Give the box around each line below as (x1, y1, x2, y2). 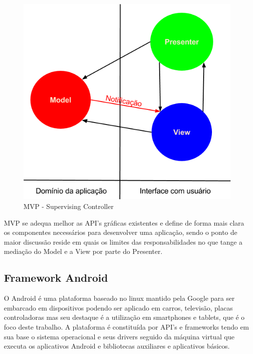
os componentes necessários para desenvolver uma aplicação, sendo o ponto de (4, 227, 237, 237)
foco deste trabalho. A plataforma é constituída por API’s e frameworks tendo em (4, 322, 249, 332)
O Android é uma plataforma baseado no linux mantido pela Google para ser (4, 293, 235, 303)
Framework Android (4, 270, 108, 285)
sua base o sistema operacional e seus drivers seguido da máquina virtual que (4, 331, 235, 341)
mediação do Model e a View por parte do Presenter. (4, 246, 163, 256)
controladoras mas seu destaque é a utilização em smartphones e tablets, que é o (4, 312, 245, 322)
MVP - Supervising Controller (23, 201, 114, 211)
